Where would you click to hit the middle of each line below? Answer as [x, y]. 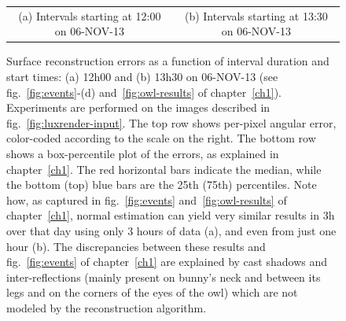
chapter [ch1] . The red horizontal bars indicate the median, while [164, 169]
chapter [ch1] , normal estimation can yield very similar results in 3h [171, 215]
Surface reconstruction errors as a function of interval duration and [168, 61]
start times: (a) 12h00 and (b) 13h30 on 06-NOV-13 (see [142, 77]
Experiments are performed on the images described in [138, 107]
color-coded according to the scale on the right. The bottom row [161, 138]
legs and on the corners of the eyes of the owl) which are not [152, 292]
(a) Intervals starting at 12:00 [90, 15]
